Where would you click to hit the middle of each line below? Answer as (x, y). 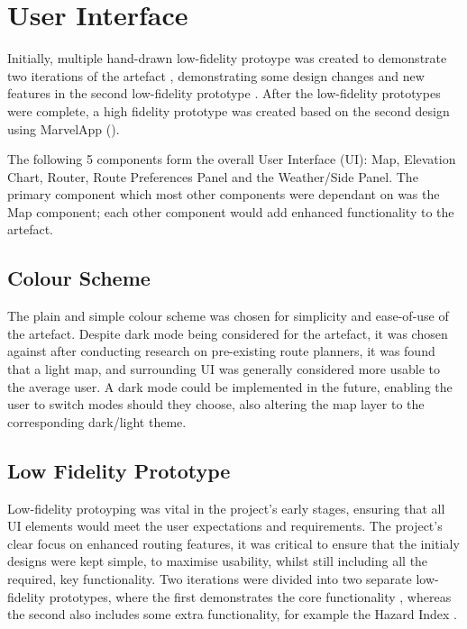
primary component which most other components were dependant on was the (224, 194)
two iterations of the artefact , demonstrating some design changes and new (216, 75)
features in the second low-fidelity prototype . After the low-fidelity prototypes (224, 93)
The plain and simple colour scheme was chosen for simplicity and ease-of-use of (228, 316)
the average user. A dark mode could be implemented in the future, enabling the (230, 386)
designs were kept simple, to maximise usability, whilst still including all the (218, 561)
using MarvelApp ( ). (64, 128)
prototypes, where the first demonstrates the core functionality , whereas (250, 596)
